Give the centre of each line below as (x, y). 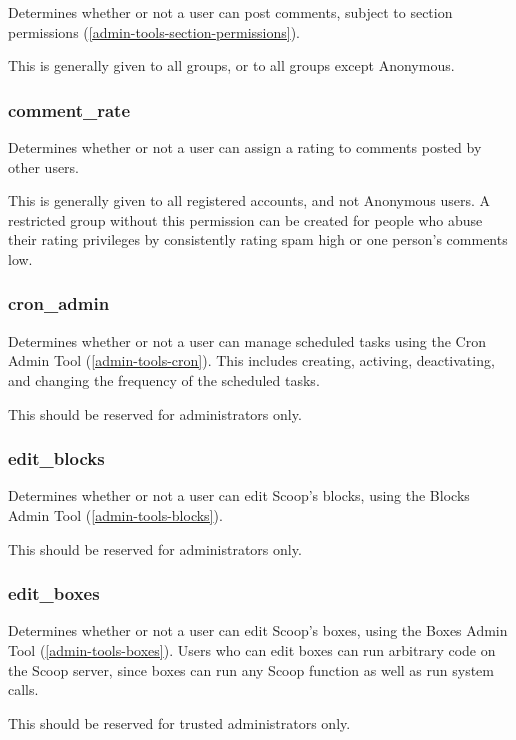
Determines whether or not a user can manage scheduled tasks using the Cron (247, 340)
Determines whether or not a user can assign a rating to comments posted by (245, 147)
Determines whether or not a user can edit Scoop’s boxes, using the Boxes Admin (258, 630)
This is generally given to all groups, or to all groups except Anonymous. (231, 65)
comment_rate (69, 109)
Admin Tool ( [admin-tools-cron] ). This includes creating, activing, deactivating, (251, 360)
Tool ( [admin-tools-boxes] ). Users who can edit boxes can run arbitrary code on (252, 649)
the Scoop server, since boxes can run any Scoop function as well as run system (251, 669)
